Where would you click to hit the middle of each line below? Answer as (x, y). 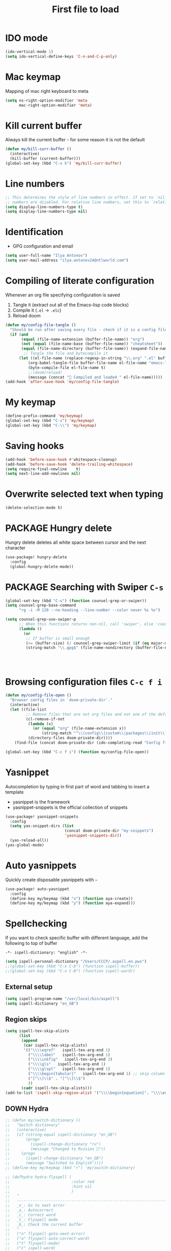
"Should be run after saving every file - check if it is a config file (89, 330)
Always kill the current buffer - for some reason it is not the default (75, 140)
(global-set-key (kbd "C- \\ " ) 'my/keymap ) (51, 425)
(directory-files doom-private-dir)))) (70, 738)
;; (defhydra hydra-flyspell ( (38, 1177)
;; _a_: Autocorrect (29, 1210)
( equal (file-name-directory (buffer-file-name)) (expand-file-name (95, 349)
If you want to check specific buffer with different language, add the (77, 938)
